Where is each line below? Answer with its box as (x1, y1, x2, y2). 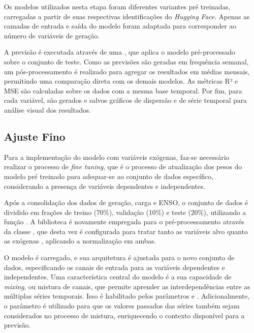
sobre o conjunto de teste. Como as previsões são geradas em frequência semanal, (4, 56, 249, 66)
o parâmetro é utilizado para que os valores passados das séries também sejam (4, 301, 240, 311)
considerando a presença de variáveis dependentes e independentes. (4, 181, 205, 191)
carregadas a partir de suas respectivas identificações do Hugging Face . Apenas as (4, 11, 250, 21)
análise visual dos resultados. (4, 104, 91, 115)
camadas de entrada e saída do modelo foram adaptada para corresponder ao (4, 21, 236, 31)
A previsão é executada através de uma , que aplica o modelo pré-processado (4, 47, 235, 57)
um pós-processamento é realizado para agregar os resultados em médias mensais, (4, 66, 250, 76)
